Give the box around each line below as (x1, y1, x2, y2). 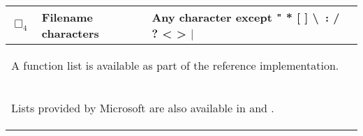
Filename (41, 9, 93, 25)
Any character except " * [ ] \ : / (151, 9, 340, 25)
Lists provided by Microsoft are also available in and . (11, 100, 274, 116)
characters (41, 25, 99, 41)
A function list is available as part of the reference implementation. (11, 57, 339, 73)
